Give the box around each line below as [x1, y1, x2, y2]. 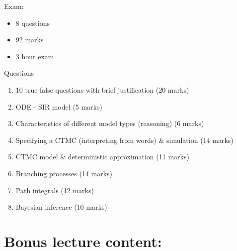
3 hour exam [15, 51, 54, 61]
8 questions [15, 17, 50, 28]
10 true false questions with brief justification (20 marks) [15, 84, 189, 95]
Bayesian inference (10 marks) [15, 202, 107, 212]
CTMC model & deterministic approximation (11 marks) [15, 151, 189, 162]
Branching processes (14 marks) [15, 168, 113, 178]
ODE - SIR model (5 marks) [15, 101, 102, 112]
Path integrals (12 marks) [15, 185, 94, 195]
